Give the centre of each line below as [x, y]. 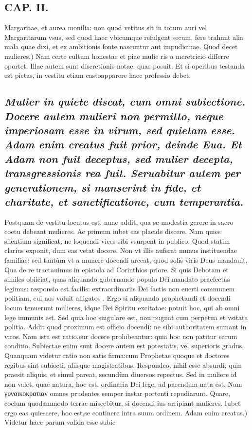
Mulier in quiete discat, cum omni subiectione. [125, 101]
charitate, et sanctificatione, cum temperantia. [124, 201]
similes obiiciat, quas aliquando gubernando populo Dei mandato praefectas [117, 279]
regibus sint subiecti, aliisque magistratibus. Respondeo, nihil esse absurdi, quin [123, 365]
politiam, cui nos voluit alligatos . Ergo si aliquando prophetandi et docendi [117, 298]
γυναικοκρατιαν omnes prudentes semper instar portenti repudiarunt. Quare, [117, 393]
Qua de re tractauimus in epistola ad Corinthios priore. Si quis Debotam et [117, 269]
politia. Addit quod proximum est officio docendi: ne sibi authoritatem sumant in [126, 327]
